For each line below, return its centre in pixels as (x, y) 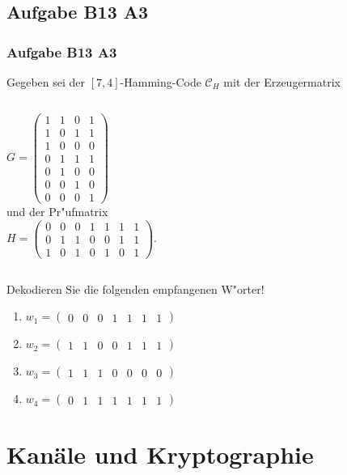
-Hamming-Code (161, 82)
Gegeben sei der (46, 82)
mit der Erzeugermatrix (282, 82)
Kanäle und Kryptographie (160, 454)
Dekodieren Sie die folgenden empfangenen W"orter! (135, 288)
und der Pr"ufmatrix (57, 211)
